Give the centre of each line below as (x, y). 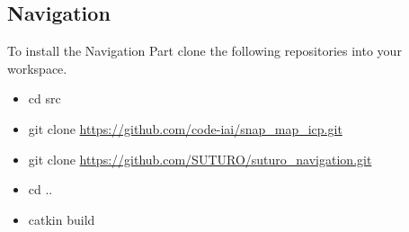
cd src (44, 98)
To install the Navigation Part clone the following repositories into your (204, 51)
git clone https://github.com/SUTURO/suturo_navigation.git (200, 159)
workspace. (37, 68)
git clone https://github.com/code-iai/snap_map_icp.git (185, 128)
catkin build (62, 219)
